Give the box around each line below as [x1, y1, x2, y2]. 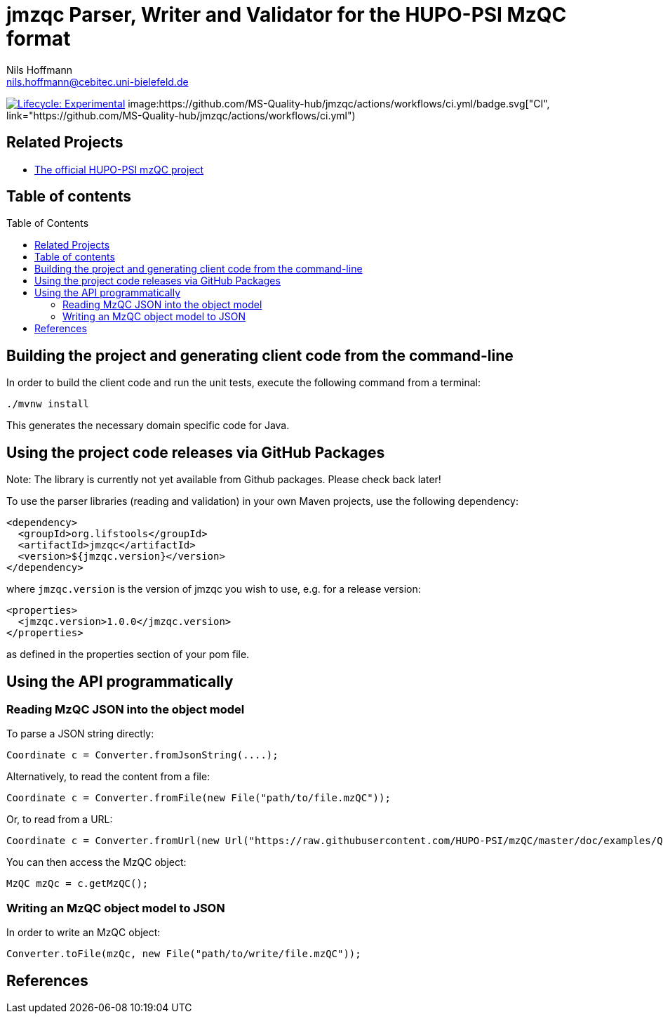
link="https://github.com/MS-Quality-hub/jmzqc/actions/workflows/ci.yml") [6, 109, 356, 121]
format [6, 27, 71, 51]
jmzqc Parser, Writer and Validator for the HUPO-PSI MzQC [6, 3, 567, 27]
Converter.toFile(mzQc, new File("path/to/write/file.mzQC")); [6, 948, 361, 960]
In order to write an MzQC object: [6, 926, 161, 939]
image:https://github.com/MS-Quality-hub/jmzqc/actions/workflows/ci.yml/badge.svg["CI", [128, 97, 550, 110]
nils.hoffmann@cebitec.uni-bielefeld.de [6, 75, 189, 88]
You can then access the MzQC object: [6, 856, 187, 869]
